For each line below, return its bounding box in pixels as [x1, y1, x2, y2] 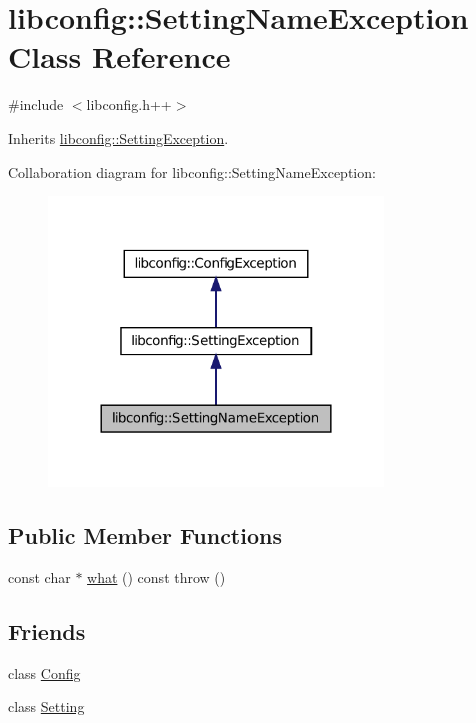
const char [8, 567, 71, 588]
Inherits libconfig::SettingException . [8, 127, 229, 148]
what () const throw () [87, 567, 226, 588]
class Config [8, 662, 81, 683]
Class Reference [8, 36, 231, 77]
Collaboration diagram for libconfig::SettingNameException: [8, 161, 376, 182]
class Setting [8, 696, 85, 717]
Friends [8, 616, 86, 647]
